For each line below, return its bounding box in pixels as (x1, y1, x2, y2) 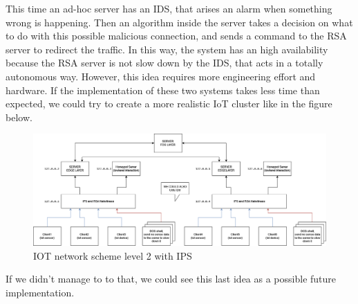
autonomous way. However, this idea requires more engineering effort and (6, 69, 316, 83)
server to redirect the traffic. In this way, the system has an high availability (6, 42, 328, 56)
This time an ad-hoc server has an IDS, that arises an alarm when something (6, 1, 332, 15)
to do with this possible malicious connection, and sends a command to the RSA (6, 28, 347, 43)
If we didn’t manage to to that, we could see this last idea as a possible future (6, 271, 337, 286)
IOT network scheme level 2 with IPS (33, 248, 192, 262)
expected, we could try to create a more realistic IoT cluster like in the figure (6, 96, 332, 111)
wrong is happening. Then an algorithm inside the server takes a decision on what (6, 15, 353, 29)
